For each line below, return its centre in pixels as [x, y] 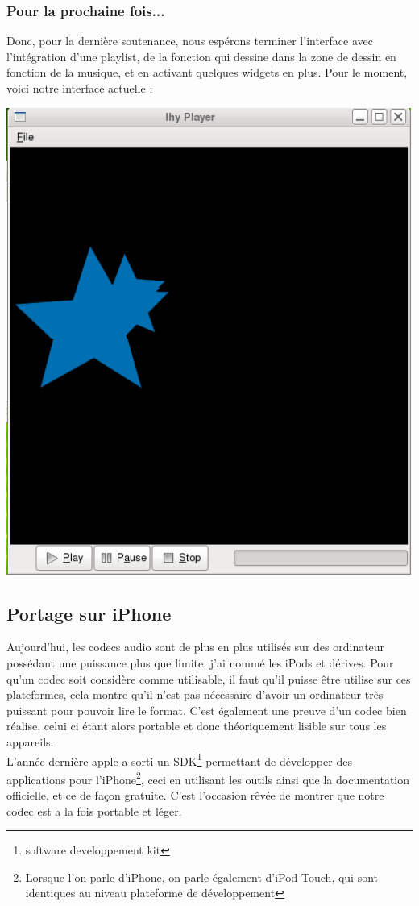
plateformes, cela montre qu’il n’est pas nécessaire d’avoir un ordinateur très [195, 694]
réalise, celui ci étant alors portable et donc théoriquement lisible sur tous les [197, 726]
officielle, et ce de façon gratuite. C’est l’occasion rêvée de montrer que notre [195, 795]
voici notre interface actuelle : [80, 88]
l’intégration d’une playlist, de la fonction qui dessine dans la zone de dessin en [201, 56]
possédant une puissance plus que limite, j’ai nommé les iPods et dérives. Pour [200, 662]
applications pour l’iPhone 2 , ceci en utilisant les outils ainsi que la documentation [208, 778]
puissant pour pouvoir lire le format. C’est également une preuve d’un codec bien [207, 710]
